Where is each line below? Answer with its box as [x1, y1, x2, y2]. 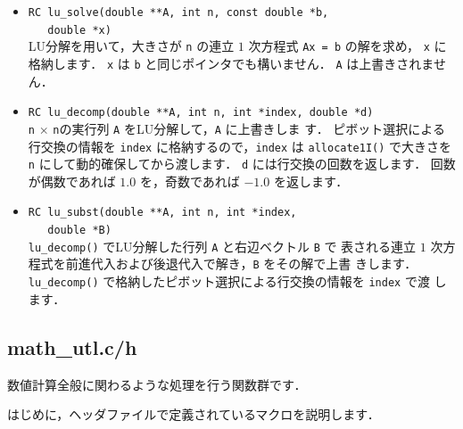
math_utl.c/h [7, 333, 137, 360]
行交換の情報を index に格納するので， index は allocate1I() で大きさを [28, 136, 452, 155]
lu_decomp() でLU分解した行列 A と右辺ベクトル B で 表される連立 [28, 236, 417, 255]
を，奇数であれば [139, 171, 240, 190]
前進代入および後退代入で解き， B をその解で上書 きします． [65, 254, 418, 273]
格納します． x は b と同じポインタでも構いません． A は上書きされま [28, 54, 434, 72]
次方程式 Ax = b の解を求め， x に [248, 37, 447, 55]
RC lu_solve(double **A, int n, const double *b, [28, 6, 329, 19]
